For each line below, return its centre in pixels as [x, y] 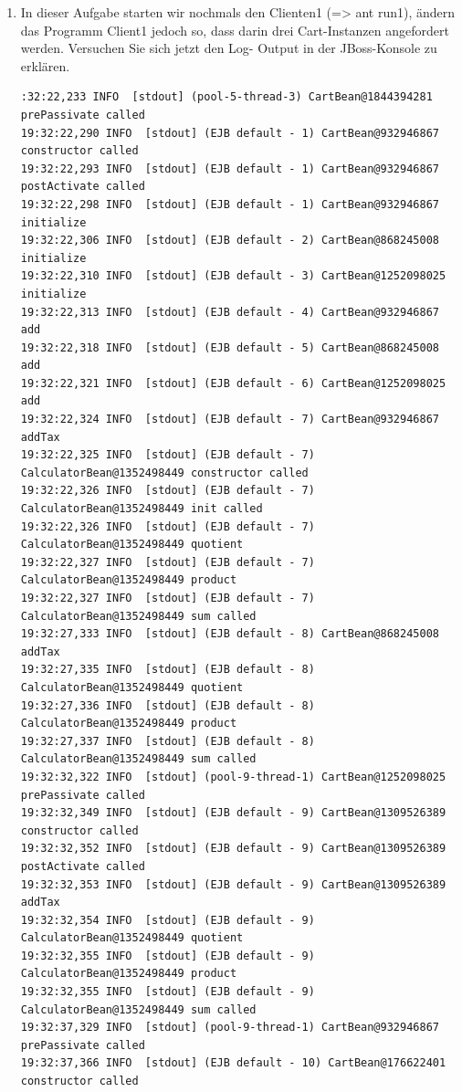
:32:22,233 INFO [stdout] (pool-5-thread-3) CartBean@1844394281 [226, 97]
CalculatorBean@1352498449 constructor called [164, 472]
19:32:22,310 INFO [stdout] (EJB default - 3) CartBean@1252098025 [233, 276]
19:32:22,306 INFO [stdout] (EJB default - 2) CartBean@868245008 [230, 241]
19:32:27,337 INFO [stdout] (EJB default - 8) [168, 741]
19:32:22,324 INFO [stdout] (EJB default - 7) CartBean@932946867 [230, 420]
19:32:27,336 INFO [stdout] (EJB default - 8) [168, 705]
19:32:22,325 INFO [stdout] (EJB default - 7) [168, 455]
